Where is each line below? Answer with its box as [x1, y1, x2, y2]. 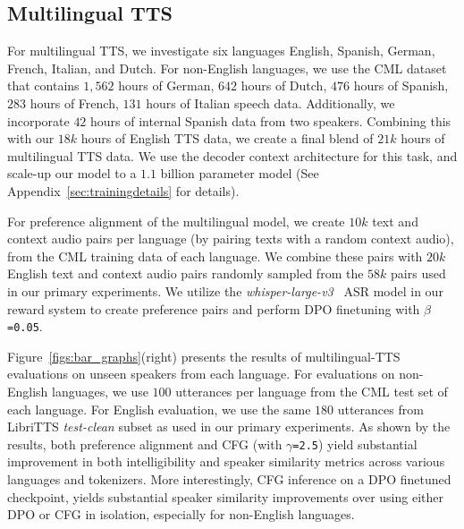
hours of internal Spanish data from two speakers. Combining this [90, 111, 451, 130]
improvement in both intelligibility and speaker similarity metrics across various [7, 452, 445, 471]
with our [7, 129, 55, 148]
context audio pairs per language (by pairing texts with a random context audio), [7, 229, 454, 248]
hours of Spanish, [353, 76, 449, 95]
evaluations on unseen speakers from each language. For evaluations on [7, 364, 395, 383]
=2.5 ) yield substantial [292, 434, 418, 453]
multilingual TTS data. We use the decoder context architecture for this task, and [7, 146, 458, 165]
